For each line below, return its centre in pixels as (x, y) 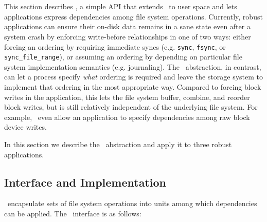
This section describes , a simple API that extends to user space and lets (121, 6)
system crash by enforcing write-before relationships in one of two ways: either (128, 36)
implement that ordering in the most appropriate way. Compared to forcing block (133, 87)
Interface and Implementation (85, 182)
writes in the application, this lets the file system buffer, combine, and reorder (127, 97)
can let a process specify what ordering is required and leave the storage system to (134, 77)
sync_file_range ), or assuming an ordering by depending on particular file (123, 57)
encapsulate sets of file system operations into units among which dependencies (132, 203)
